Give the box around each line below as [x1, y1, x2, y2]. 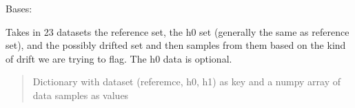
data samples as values [32, 87, 129, 102]
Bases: [6, 1, 32, 15]
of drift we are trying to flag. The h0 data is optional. [6, 51, 232, 65]
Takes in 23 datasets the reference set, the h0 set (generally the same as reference [6, 24, 349, 39]
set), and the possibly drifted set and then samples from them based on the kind [6, 38, 346, 52]
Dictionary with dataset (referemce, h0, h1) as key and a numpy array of [32, 74, 341, 89]
